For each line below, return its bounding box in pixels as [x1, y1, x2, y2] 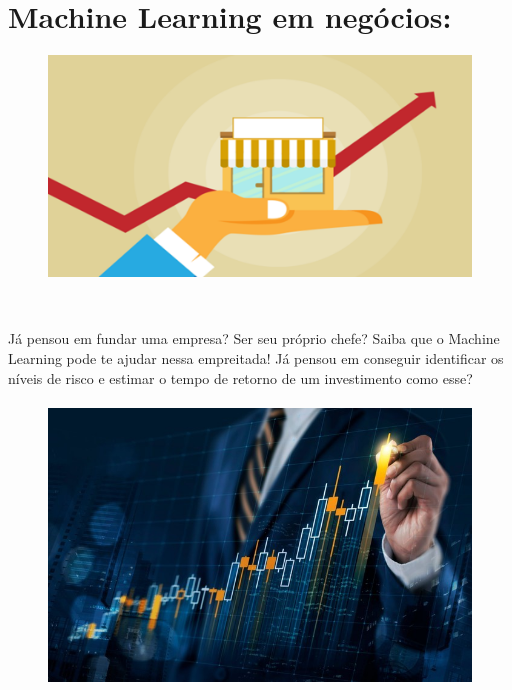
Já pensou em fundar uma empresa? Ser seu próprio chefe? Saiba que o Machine [8, 328, 500, 349]
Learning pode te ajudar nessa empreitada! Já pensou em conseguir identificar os [8, 348, 504, 369]
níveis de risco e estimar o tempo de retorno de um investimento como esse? [8, 367, 473, 388]
